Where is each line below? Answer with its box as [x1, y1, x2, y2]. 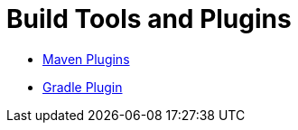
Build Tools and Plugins [6, 4, 292, 34]
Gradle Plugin [42, 79, 123, 95]
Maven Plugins [42, 51, 130, 67]
